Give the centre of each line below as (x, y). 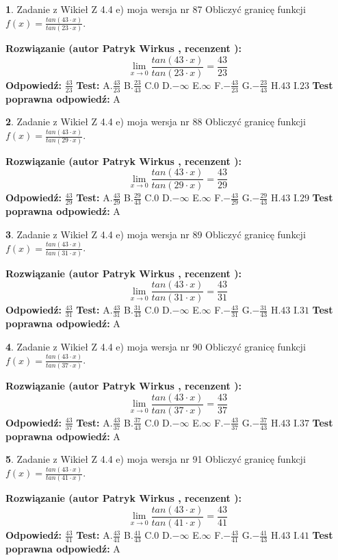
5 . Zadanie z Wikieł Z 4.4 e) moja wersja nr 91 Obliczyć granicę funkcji (156, 459)
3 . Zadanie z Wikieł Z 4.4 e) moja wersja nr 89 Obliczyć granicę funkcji (156, 234)
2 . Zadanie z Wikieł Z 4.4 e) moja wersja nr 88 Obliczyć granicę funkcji (156, 122)
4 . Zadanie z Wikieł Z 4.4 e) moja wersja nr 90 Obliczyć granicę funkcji (156, 346)
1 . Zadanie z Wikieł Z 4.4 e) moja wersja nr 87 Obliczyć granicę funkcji (156, 9)
